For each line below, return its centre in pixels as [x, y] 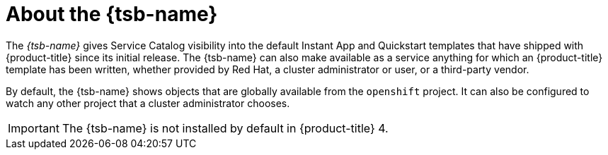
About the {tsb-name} [112, 14]
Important [34, 128]
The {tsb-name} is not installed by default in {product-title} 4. [225, 128]
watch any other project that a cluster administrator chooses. [148, 103]
